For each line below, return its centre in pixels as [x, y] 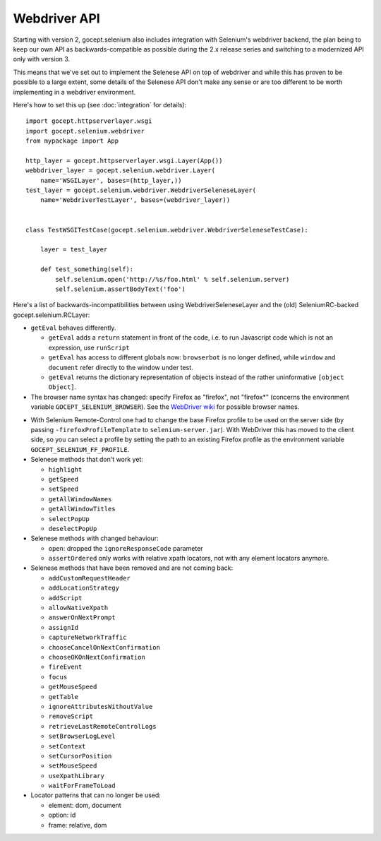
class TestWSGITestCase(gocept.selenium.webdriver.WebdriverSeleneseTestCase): [167, 230]
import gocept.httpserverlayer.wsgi [89, 121]
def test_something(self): [87, 269]
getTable [64, 697]
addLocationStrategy [84, 588]
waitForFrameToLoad [82, 786]
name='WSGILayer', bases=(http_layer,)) [111, 180]
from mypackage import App [72, 141]
